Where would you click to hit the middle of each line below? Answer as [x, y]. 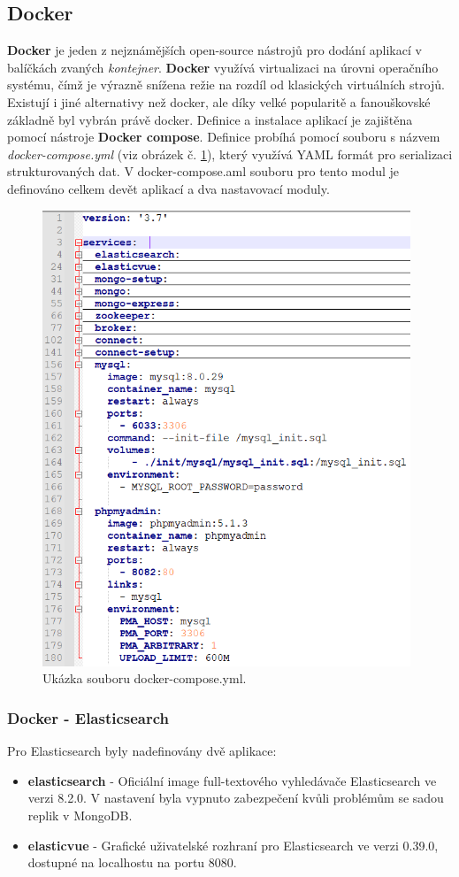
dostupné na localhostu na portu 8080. [132, 862]
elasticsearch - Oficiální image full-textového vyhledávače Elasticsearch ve [232, 780]
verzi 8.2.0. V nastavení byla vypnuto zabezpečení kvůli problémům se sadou [236, 798]
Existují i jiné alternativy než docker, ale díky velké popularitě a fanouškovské [219, 101]
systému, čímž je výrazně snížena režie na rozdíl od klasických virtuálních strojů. [226, 85]
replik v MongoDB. [80, 815]
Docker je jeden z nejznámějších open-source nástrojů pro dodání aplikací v [214, 50]
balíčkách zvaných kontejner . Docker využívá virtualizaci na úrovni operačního [223, 67]
